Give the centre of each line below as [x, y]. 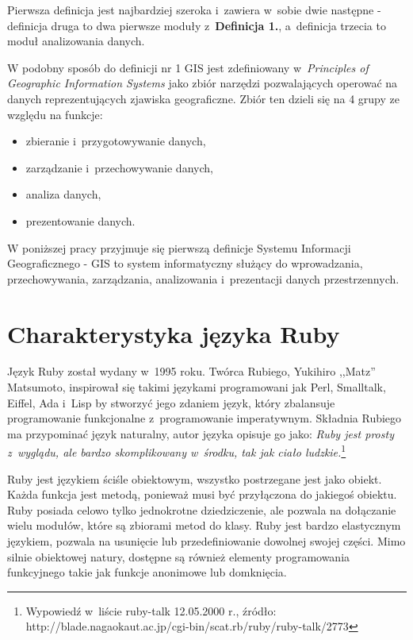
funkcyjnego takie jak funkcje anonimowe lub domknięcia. [147, 572]
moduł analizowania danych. [76, 41]
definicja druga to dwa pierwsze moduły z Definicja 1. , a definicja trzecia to [197, 25]
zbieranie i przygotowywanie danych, [116, 141]
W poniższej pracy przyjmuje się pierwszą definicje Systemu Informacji [179, 247]
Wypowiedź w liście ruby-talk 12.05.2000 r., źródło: [151, 610]
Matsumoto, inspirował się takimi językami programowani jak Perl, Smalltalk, [197, 387]
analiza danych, [63, 194]
